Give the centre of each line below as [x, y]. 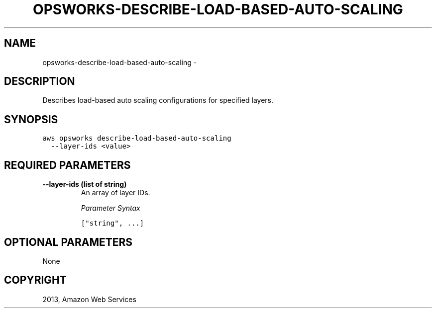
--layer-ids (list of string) [85, 184]
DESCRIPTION [40, 81]
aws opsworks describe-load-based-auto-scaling [137, 138]
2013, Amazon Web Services [89, 299]
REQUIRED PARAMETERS [67, 165]
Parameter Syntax [110, 208]
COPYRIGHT [35, 280]
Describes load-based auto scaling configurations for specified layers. [158, 100]
